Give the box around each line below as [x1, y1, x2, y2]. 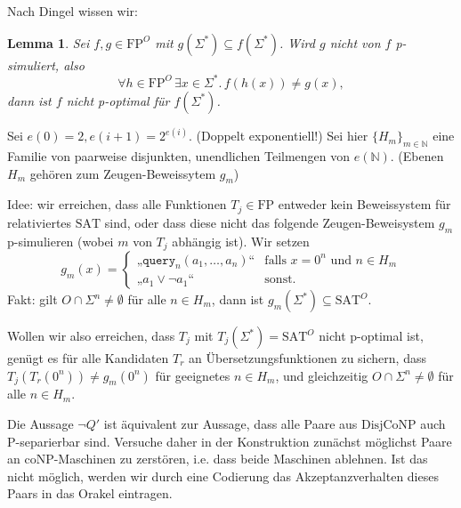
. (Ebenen [390, 146, 444, 165]
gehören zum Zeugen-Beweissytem [29, 164, 216, 182]
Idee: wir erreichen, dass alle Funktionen [7, 195, 227, 214]
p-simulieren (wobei [7, 231, 114, 250]
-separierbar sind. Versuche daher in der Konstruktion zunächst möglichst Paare [15, 431, 452, 450]
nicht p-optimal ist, [319, 327, 424, 345]
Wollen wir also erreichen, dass [7, 327, 175, 345]
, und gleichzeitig [275, 366, 368, 384]
